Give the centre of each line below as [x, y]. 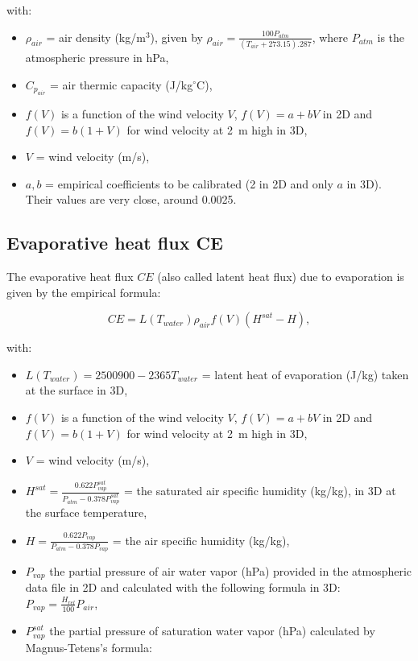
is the [391, 37]
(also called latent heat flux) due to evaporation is [281, 277]
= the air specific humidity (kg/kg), [201, 540]
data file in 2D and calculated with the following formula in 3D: [183, 587]
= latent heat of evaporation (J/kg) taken [305, 374]
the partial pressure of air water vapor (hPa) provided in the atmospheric [231, 570]
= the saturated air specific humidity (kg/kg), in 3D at [260, 491]
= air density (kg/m [96, 37]
